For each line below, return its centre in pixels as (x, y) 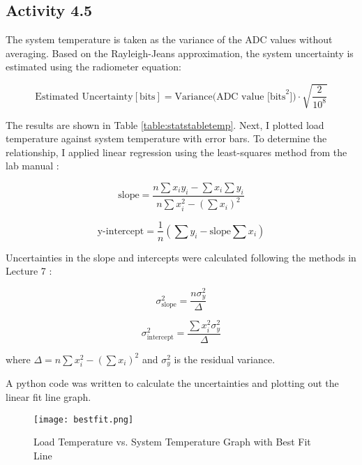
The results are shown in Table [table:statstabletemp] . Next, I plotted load (165, 124)
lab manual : (32, 166)
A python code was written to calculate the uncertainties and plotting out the (172, 383)
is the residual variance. (225, 359)
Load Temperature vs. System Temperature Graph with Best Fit (172, 442)
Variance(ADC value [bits (230, 97)
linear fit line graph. (48, 396)
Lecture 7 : (29, 271)
